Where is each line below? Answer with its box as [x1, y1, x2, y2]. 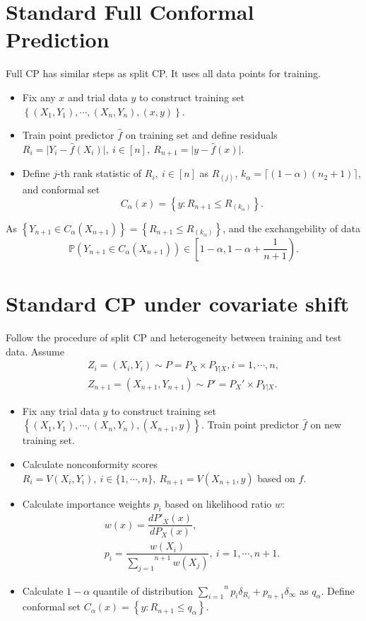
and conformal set [22, 182, 100, 197]
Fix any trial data [22, 403, 100, 418]
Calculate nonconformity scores [22, 456, 158, 471]
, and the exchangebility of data [223, 220, 360, 235]
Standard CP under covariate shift [6, 289, 349, 318]
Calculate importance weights [22, 496, 150, 511]
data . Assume [6, 343, 64, 358]
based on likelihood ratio [165, 496, 272, 511]
